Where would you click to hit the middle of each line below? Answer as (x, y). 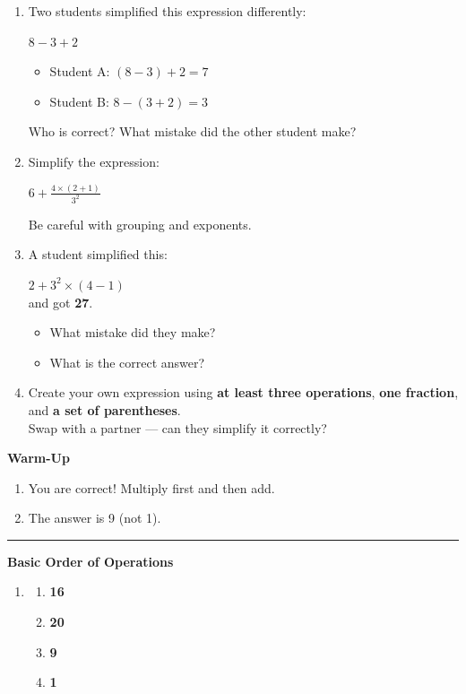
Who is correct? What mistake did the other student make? (192, 131)
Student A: (80, 71)
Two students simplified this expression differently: (167, 11)
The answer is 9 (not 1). (95, 518)
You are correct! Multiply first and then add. (151, 487)
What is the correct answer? (127, 362)
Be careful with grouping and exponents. (140, 224)
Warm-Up (39, 458)
